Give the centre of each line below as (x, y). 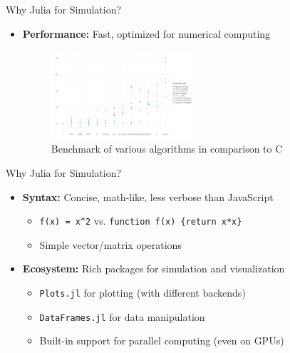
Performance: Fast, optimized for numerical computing (146, 33)
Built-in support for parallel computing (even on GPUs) (162, 341)
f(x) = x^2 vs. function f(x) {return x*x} (141, 221)
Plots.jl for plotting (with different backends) (143, 293)
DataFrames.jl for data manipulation (122, 316)
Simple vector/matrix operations (110, 244)
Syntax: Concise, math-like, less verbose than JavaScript (148, 196)
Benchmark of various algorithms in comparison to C (167, 149)
